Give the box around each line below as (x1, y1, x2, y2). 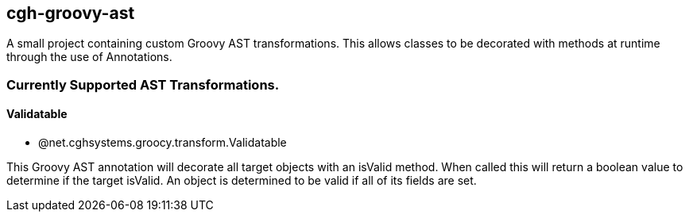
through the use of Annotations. (6, 50, 172, 64)
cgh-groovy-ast (6, 3, 135, 23)
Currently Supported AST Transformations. (6, 76, 280, 93)
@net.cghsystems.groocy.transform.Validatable (38, 136, 287, 150)
